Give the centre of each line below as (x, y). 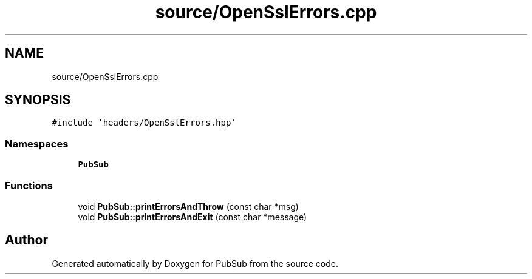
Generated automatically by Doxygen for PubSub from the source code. (195, 263)
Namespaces (37, 143)
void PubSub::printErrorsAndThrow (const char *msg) (188, 206)
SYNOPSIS (38, 100)
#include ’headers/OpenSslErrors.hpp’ (144, 123)
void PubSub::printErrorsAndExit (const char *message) (193, 217)
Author (26, 240)
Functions (29, 185)
